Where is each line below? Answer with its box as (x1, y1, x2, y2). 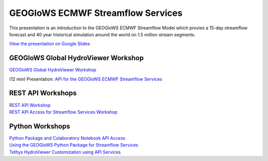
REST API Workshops (9, 89, 77, 97)
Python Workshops (9, 122, 70, 130)
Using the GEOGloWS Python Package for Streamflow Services (9, 142, 138, 148)
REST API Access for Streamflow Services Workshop (9, 109, 118, 115)
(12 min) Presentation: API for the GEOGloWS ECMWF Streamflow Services (9, 76, 162, 82)
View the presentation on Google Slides (9, 41, 90, 47)
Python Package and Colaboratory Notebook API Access (9, 135, 126, 141)
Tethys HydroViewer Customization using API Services (9, 149, 121, 155)
